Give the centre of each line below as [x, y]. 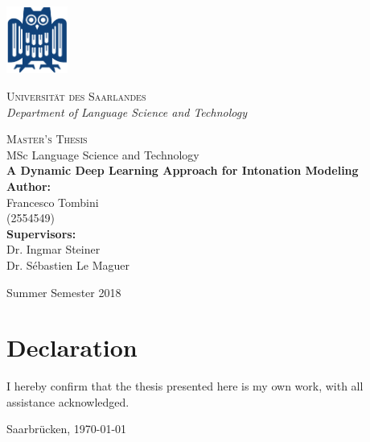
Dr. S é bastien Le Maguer [68, 264]
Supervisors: [41, 233]
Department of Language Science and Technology [127, 112]
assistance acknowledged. [68, 401]
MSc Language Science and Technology [103, 154]
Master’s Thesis [47, 139]
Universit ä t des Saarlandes [76, 96]
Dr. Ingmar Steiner [53, 249]
